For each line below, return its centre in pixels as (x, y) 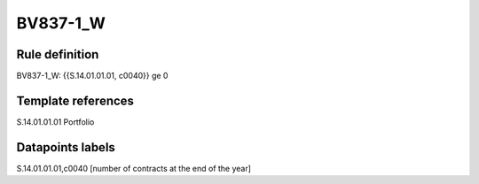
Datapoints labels (66, 147)
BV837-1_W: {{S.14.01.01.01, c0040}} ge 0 (92, 76)
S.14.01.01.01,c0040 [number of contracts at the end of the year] (134, 168)
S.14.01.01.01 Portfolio (55, 122)
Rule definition (58, 54)
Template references (75, 100)
